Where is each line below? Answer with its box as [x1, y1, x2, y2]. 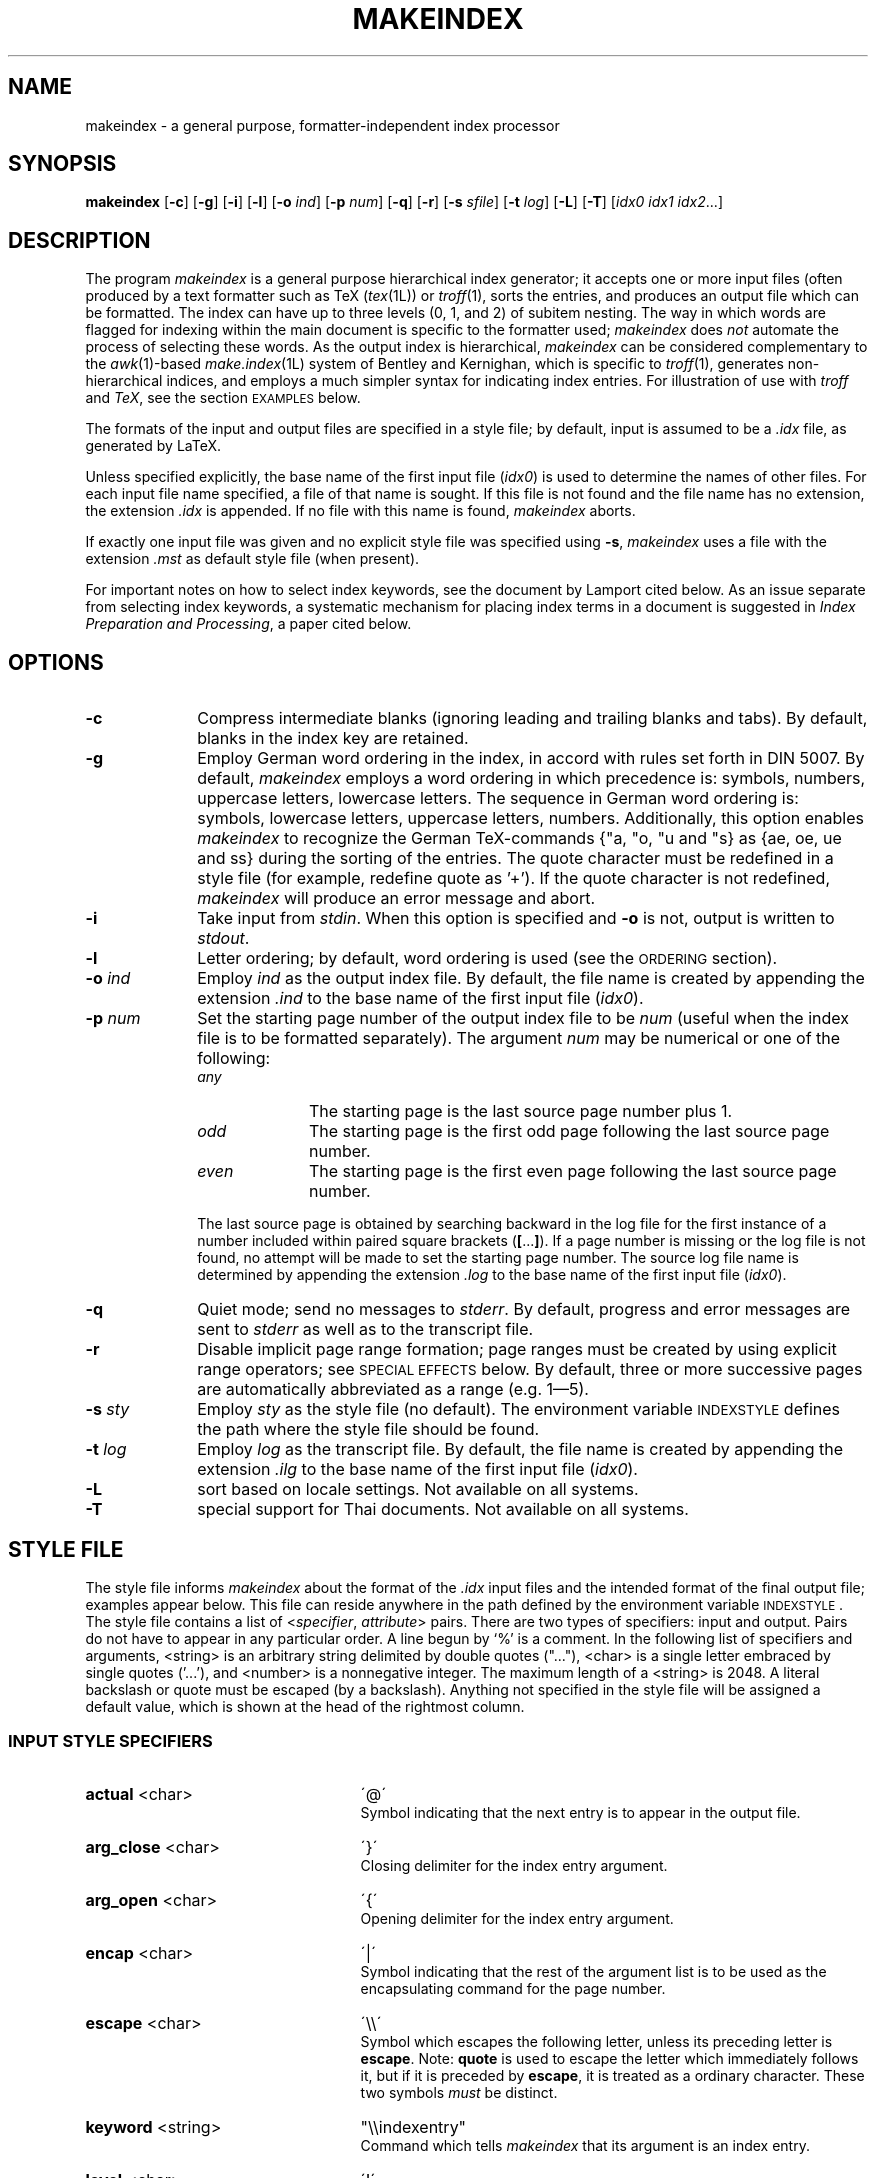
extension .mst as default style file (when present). [85, 550, 420, 568]
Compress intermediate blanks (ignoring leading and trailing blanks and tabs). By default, [197, 708, 868, 729]
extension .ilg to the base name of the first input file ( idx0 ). [197, 1459, 638, 1480]
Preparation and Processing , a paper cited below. [85, 615, 412, 633]
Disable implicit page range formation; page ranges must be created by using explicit [197, 1339, 837, 1360]
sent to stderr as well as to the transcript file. [197, 1319, 534, 1340]
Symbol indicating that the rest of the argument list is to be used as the [360, 1962, 827, 1980]
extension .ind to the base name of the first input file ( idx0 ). [197, 988, 644, 1009]
